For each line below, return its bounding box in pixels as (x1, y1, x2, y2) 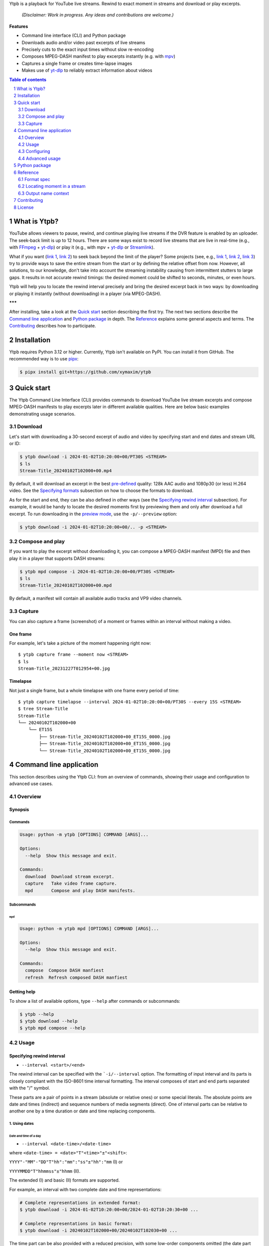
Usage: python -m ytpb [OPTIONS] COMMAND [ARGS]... (19, 832, 149, 837)
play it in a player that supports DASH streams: (9, 555, 105, 561)
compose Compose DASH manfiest (25, 967, 104, 973)
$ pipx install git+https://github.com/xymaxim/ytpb (19, 369, 151, 375)
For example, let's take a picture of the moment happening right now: (9, 640, 151, 646)
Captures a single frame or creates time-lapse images (21, 60, 133, 66)
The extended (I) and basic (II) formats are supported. (9, 1177, 120, 1183)
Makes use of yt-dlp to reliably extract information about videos (21, 67, 152, 73)
